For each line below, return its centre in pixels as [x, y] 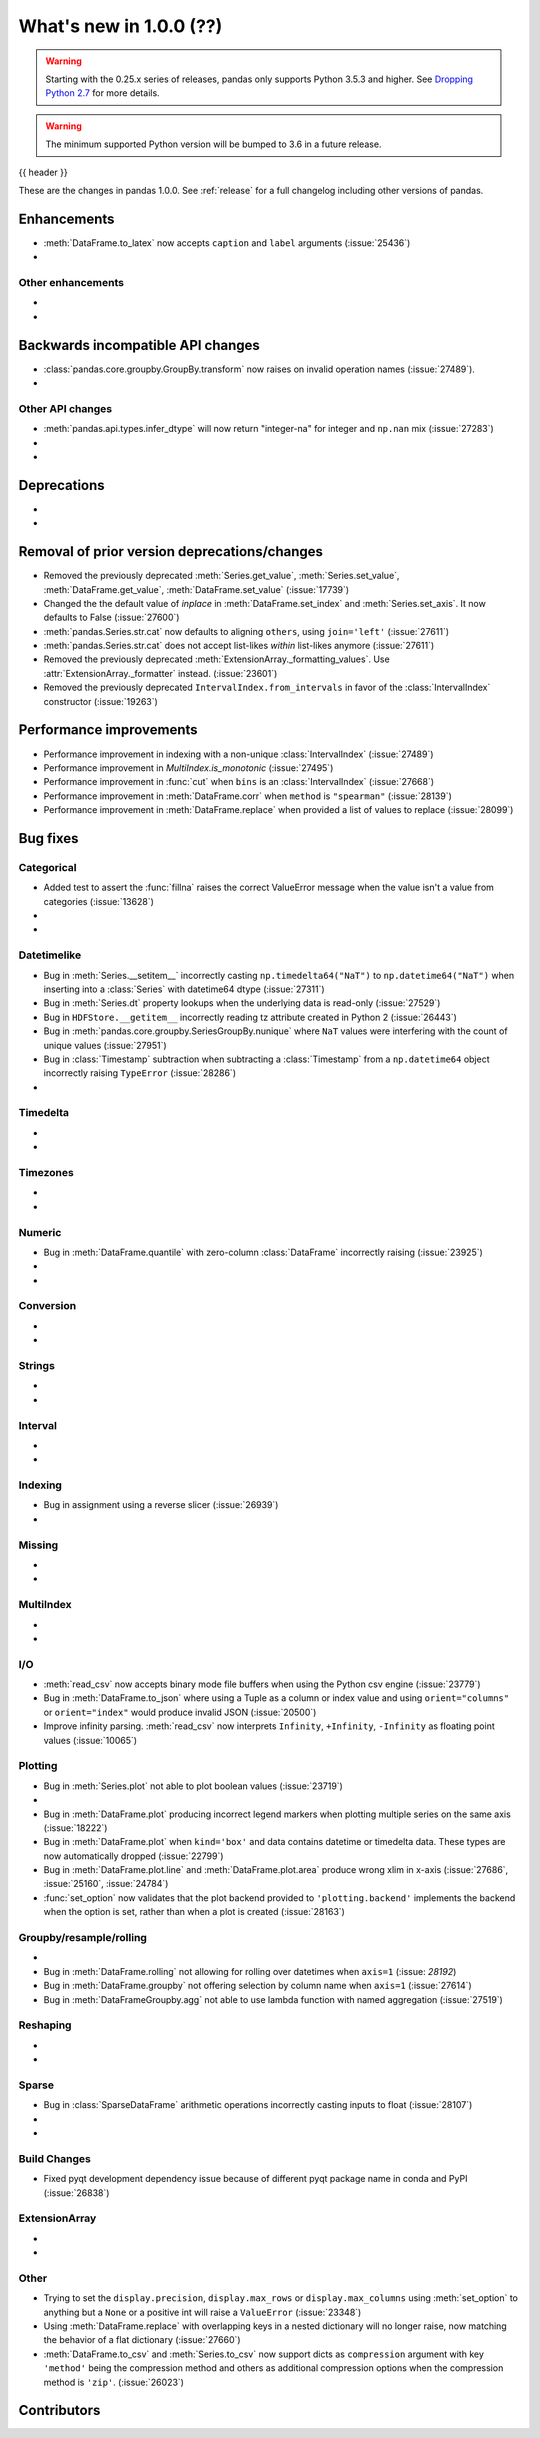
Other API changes [65, 408]
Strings [36, 1365]
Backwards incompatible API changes [139, 345]
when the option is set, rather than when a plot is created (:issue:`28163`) [194, 1912]
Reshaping [45, 2025]
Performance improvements [108, 730]
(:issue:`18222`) [75, 1827]
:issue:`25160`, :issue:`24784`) [106, 1884]
